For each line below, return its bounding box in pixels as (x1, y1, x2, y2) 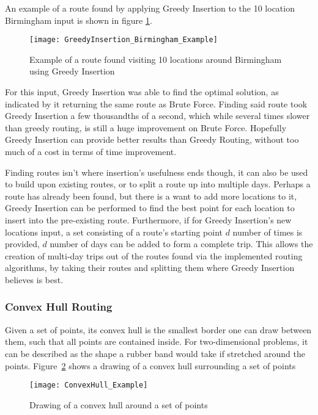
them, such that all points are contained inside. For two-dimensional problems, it (5, 335, 308, 348)
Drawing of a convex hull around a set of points (29, 398, 208, 411)
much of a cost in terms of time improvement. (5, 145, 177, 157)
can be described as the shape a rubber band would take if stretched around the (5, 347, 305, 359)
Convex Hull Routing (5, 299, 113, 314)
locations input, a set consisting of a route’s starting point (5, 225, 223, 238)
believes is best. (5, 273, 64, 286)
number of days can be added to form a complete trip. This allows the (50, 237, 313, 250)
